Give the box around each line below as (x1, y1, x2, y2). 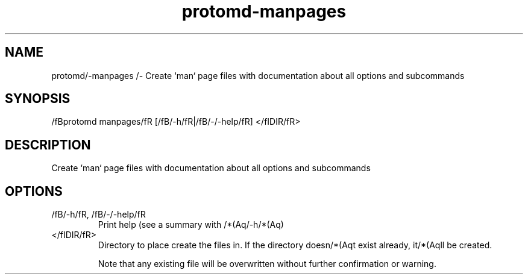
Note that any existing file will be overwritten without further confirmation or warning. (98, 259, 436, 269)
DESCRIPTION (5, 137, 91, 152)
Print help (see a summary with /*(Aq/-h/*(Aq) (98, 219, 284, 230)
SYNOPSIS (5, 91, 71, 107)
